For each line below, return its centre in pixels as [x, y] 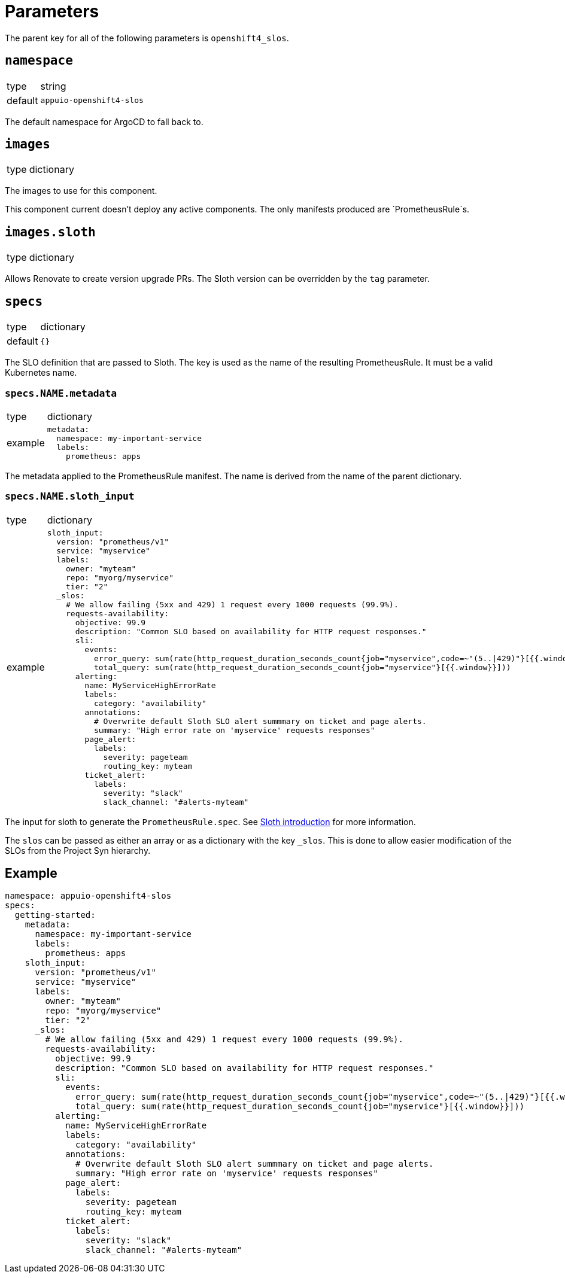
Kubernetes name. [41, 373]
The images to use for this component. [81, 191]
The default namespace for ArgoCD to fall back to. [104, 121]
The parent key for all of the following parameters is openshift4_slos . [147, 38]
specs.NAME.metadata [61, 393]
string [53, 86]
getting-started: [55, 915]
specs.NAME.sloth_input [70, 497]
